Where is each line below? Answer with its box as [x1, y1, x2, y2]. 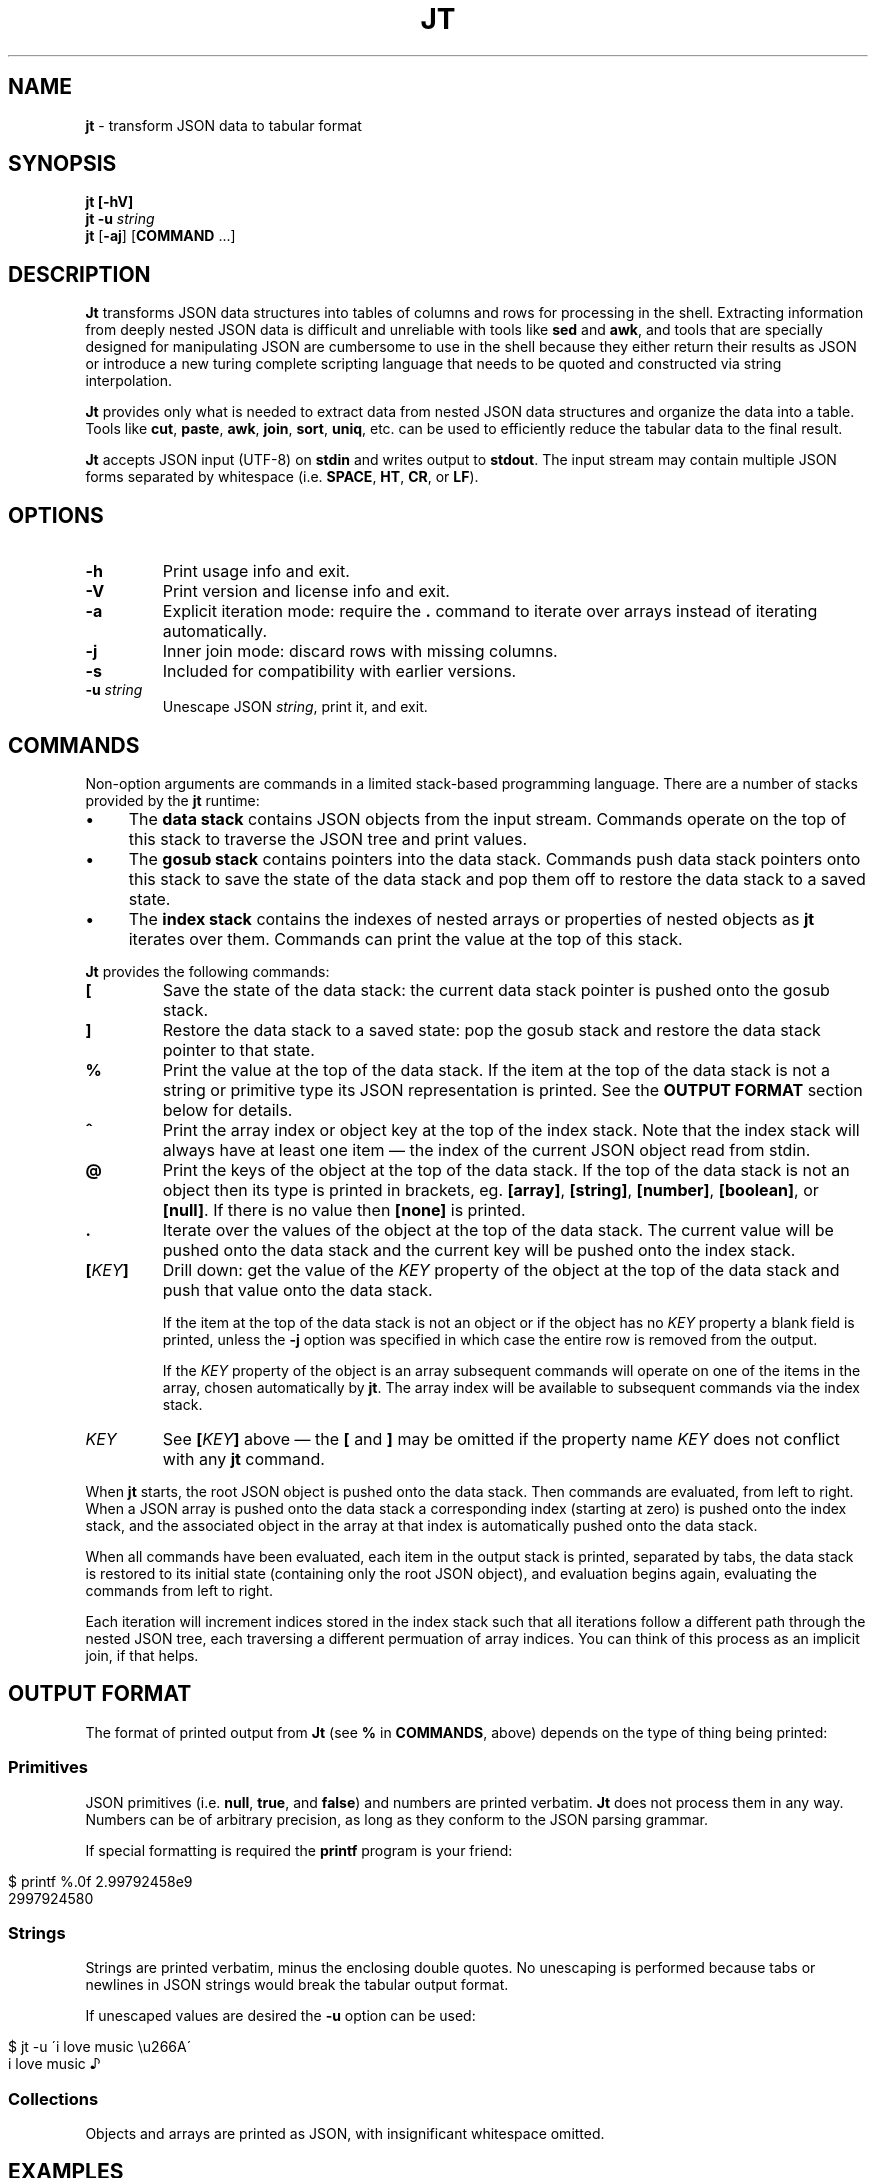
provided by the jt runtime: [85, 791, 260, 809]
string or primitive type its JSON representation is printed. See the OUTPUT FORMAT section [162, 1079, 863, 1100]
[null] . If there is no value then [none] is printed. [162, 1199, 526, 1220]
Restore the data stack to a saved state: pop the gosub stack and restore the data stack [162, 1019, 821, 1040]
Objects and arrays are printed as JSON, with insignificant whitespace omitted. [85, 2125, 605, 2143]
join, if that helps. [85, 1646, 199, 1664]
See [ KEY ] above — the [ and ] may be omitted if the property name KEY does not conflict [162, 1428, 840, 1449]
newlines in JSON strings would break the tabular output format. [85, 1976, 509, 1994]
